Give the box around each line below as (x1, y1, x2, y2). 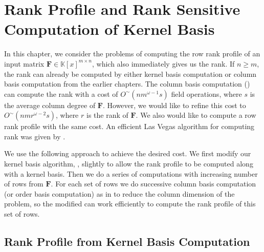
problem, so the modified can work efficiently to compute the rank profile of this (4, 198, 256, 209)
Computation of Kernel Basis (4, 18, 215, 39)
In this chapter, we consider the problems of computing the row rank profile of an (4, 48, 260, 59)
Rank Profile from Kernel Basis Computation (4, 234, 250, 249)
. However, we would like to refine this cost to (102, 99, 246, 110)
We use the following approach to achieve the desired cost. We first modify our (4, 148, 251, 159)
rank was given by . (4, 131, 65, 141)
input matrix (4, 58, 45, 69)
